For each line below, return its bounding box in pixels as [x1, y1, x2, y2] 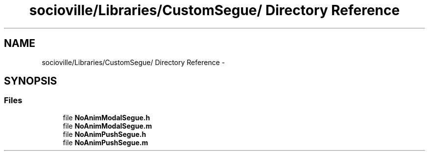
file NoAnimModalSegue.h [63, 113, 150, 122]
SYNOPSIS [4, 75, 57, 88]
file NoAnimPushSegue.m [63, 138, 148, 147]
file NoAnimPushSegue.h [63, 130, 146, 138]
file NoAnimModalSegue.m [63, 121, 152, 130]
